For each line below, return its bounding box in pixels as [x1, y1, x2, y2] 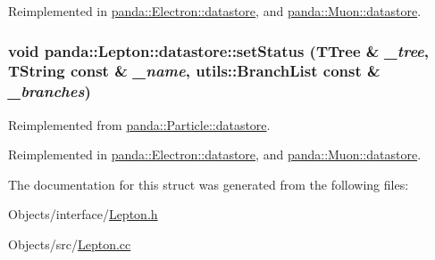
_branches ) [8, 80, 91, 102]
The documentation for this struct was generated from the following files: [8, 175, 409, 193]
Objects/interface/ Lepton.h [8, 205, 158, 223]
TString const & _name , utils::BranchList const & [8, 60, 381, 82]
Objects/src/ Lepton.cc [8, 235, 131, 254]
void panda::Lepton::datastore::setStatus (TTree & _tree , [8, 39, 430, 61]
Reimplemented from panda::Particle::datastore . [8, 115, 271, 134]
